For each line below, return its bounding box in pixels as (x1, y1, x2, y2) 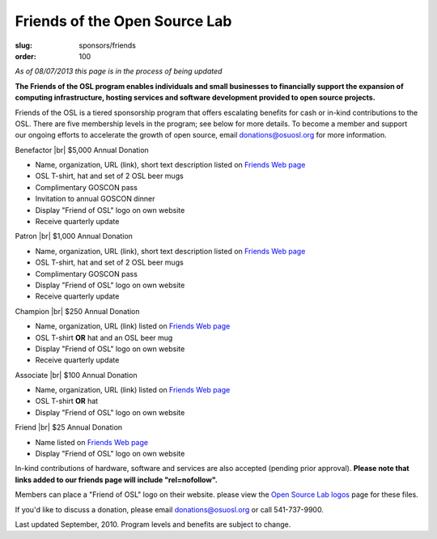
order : (15, 51, 36, 61)
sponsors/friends (78, 40, 137, 50)
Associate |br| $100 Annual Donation (15, 370, 138, 380)
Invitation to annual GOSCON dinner (35, 194, 155, 204)
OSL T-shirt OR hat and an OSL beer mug (35, 333, 173, 342)
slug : (15, 40, 32, 50)
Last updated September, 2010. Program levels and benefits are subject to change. (15, 520, 291, 529)
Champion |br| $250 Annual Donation (15, 306, 141, 316)
